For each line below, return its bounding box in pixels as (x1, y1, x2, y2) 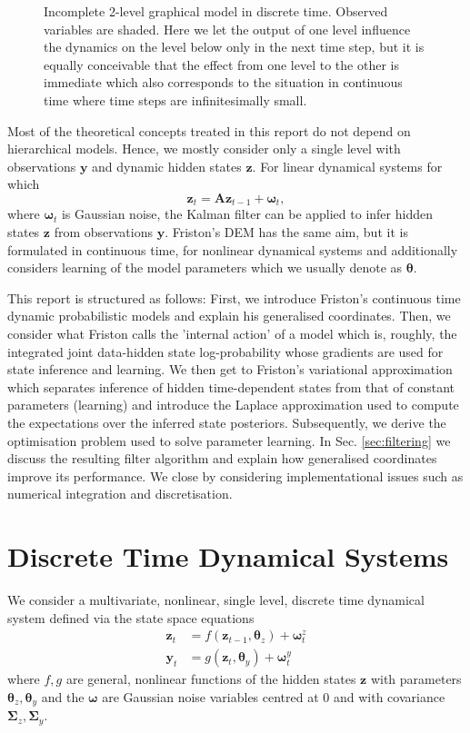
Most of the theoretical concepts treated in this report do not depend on (7, 121, 411, 140)
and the (41, 688, 85, 707)
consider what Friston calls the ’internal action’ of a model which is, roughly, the (7, 323, 457, 342)
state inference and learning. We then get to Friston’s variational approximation (7, 360, 453, 379)
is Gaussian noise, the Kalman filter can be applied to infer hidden (61, 204, 433, 223)
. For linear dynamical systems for (252, 156, 443, 175)
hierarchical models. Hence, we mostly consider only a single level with (7, 139, 401, 158)
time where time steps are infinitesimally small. (44, 90, 307, 109)
